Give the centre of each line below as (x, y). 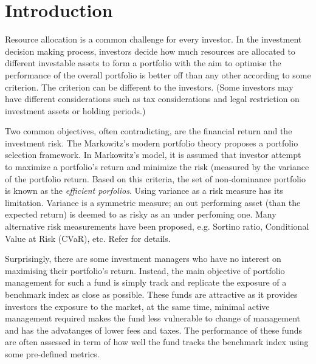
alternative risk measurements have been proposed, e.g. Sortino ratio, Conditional (157, 226)
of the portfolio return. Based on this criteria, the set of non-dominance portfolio (155, 178)
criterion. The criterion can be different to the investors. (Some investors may (149, 87)
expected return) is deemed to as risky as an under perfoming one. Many (141, 214)
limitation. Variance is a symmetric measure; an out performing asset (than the (153, 202)
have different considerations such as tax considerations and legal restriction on (152, 99)
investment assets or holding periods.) (75, 110)
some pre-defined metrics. (52, 353)
